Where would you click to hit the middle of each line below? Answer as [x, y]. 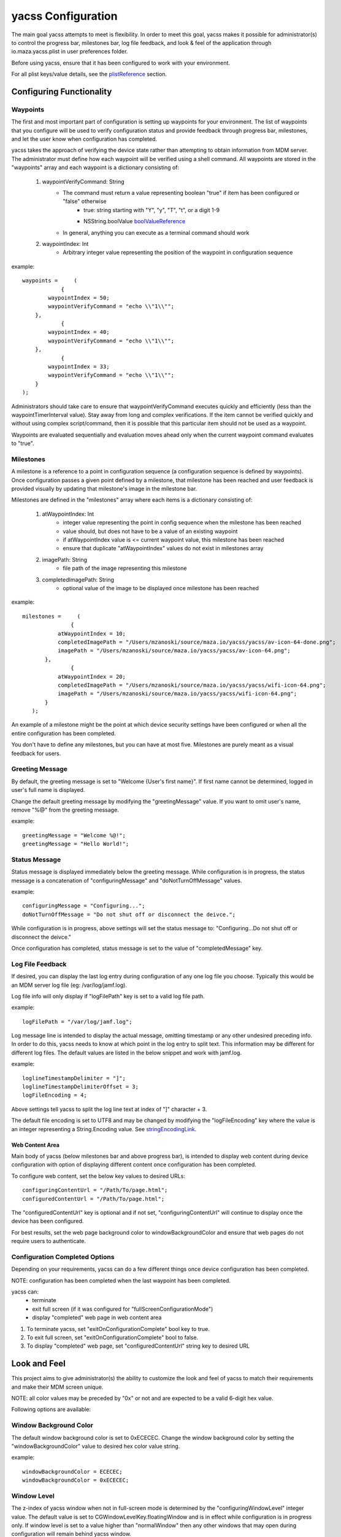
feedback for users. [36, 753]
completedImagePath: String [78, 579]
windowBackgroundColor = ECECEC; [72, 1472]
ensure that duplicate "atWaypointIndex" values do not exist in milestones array [163, 548]
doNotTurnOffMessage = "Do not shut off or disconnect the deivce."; [129, 914]
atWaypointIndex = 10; [91, 634]
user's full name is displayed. [48, 790]
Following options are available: [51, 1409]
